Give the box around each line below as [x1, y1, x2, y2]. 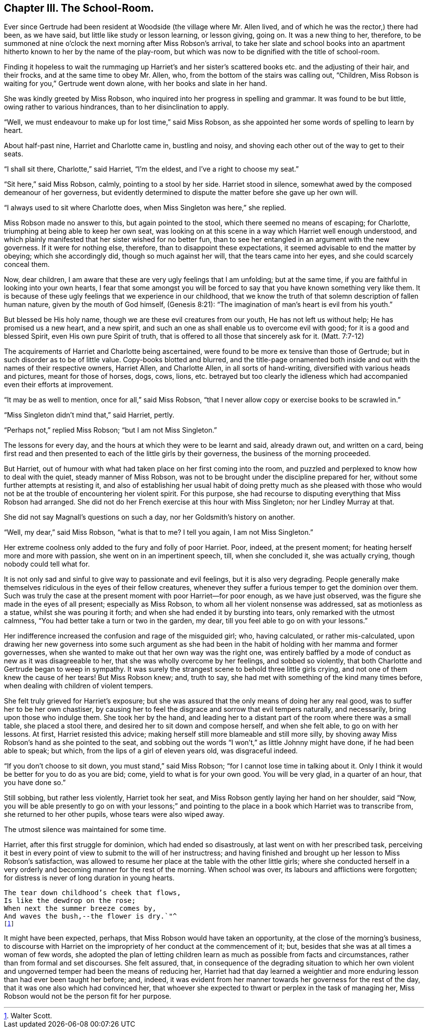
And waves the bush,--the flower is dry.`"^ [4, 912, 177, 921]
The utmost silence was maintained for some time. [4, 825, 166, 834]
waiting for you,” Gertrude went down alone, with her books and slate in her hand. [4, 79, 267, 88]
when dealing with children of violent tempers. [4, 681, 153, 690]
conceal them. [4, 260, 50, 269]
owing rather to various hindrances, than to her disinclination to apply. [4, 103, 229, 111]
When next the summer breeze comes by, [4, 904, 156, 913]
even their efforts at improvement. [4, 380, 113, 389]
